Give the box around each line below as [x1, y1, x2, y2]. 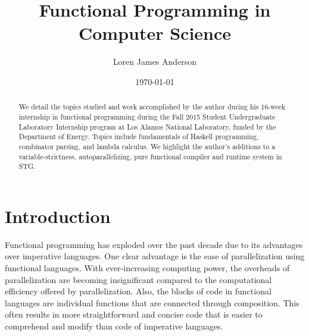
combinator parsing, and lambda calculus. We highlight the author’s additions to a [18, 141, 276, 151]
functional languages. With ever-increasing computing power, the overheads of [5, 262, 290, 274]
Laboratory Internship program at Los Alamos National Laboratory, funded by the [18, 121, 276, 131]
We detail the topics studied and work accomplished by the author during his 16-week [18, 102, 286, 112]
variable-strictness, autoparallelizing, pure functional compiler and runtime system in [18, 151, 282, 161]
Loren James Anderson [113, 55, 197, 68]
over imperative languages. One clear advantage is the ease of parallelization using [5, 250, 305, 262]
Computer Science [78, 21, 232, 45]
